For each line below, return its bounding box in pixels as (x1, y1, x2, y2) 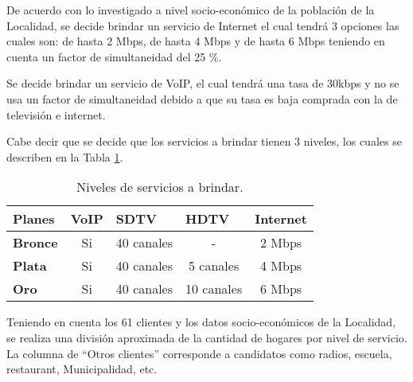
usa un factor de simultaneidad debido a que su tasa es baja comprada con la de (6, 90, 398, 107)
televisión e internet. (6, 106, 106, 123)
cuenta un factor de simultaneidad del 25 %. (6, 48, 222, 64)
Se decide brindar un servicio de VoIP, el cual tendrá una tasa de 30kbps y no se (6, 75, 399, 92)
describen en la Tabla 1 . (6, 148, 123, 165)
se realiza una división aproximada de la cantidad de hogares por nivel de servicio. (6, 329, 407, 345)
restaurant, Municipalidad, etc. (6, 361, 158, 377)
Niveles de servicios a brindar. (76, 177, 244, 197)
